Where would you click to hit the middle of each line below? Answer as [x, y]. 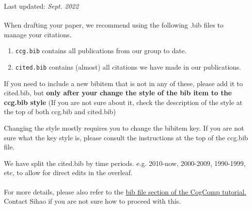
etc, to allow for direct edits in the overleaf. [68, 172]
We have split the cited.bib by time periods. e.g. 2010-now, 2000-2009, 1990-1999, [125, 163]
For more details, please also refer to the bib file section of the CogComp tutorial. [125, 191]
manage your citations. [38, 34]
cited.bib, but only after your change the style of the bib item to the [118, 93]
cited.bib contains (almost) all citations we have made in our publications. [128, 67]
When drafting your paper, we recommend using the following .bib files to [114, 25]
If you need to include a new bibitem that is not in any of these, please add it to [123, 83]
